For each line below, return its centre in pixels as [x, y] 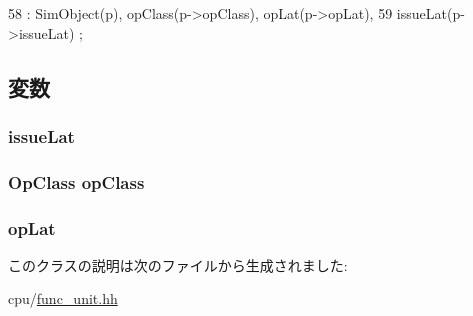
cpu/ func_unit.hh [63, 298]
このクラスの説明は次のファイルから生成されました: [178, 264]
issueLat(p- [430, 13]
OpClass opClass [76, 181]
